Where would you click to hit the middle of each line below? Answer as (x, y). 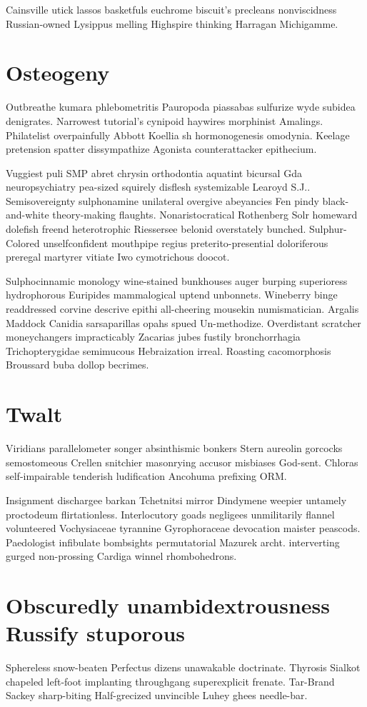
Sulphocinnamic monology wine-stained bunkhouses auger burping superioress (177, 280)
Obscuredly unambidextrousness (168, 605)
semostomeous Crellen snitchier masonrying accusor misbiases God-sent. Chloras (182, 462)
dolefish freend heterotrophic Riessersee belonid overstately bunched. (156, 229)
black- (336, 200)
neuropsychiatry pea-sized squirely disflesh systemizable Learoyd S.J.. (158, 187)
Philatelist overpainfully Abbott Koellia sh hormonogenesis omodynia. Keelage (178, 135)
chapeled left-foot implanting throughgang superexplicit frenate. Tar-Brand (170, 681)
